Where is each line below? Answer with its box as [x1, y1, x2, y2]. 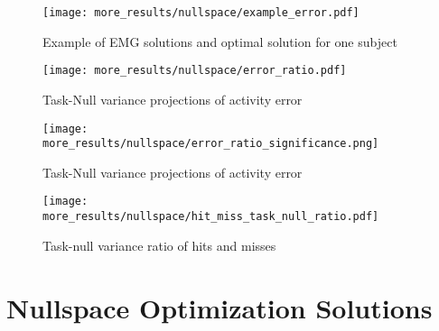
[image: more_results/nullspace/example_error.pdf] [42, 6, 360, 19]
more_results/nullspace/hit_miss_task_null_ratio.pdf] [42, 210, 379, 224]
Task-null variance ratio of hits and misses [42, 235, 276, 254]
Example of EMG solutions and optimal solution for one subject [42, 32, 397, 51]
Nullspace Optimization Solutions [6, 289, 433, 326]
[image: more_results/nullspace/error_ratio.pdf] [42, 64, 347, 78]
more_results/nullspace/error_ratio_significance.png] [42, 137, 379, 151]
